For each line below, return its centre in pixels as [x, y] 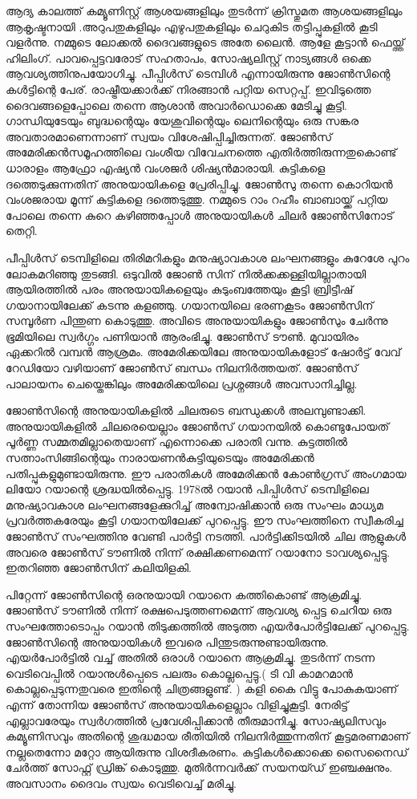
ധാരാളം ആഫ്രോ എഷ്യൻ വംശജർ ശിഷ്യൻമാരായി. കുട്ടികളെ [166, 167]
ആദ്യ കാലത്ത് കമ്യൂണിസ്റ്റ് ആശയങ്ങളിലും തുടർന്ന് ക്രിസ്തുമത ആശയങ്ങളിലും [204, 10]
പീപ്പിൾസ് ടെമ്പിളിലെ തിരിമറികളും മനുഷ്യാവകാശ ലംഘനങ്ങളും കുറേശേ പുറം [208, 257]
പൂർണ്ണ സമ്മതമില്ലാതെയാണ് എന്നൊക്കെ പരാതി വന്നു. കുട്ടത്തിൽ [177, 442]
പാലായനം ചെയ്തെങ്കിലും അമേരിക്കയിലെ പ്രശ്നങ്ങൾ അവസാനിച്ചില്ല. [182, 383]
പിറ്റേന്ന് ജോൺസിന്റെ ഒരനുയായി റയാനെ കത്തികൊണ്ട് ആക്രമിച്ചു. [184, 594]
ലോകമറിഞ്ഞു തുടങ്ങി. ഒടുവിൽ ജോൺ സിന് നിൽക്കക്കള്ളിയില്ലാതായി [186, 273]
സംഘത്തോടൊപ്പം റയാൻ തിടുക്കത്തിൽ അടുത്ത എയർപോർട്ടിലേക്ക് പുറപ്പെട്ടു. [208, 625]
